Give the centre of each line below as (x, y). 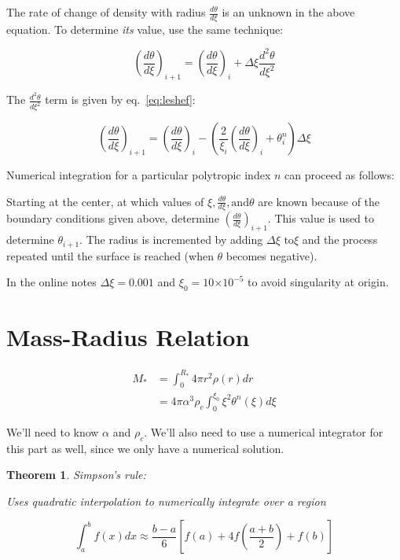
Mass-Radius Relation (128, 337)
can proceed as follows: (339, 174)
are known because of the (319, 201)
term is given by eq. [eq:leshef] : (120, 99)
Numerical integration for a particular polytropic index (139, 174)
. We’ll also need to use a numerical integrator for (264, 431)
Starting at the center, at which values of (105, 201)
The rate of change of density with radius (106, 12)
